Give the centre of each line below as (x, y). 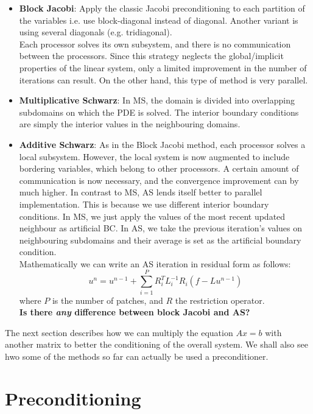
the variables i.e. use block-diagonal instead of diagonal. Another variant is (159, 20)
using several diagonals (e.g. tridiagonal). (96, 32)
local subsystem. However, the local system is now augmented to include (154, 156)
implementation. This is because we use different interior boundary (144, 204)
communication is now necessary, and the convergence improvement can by (159, 180)
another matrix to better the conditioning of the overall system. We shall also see (156, 344)
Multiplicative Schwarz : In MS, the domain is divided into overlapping (157, 100)
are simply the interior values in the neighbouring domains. (130, 124)
